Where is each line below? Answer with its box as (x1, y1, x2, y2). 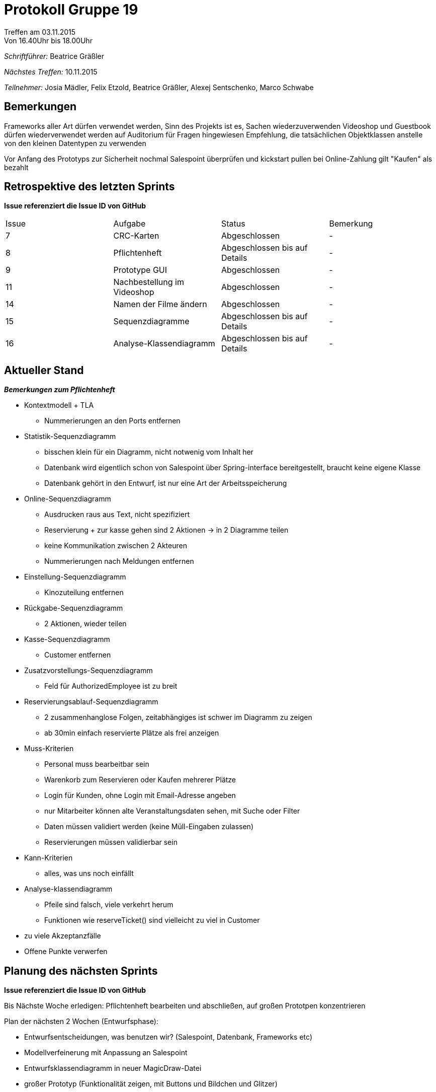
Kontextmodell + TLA (24, 401, 94, 410)
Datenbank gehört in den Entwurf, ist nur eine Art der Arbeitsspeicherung (44, 479, 287, 488)
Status (221, 219, 245, 229)
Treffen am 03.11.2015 (4, 27, 76, 36)
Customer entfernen (44, 650, 111, 660)
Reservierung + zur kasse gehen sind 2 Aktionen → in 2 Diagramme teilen (44, 526, 289, 535)
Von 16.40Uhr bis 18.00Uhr (4, 36, 93, 45)
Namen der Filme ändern (113, 299, 207, 310)
